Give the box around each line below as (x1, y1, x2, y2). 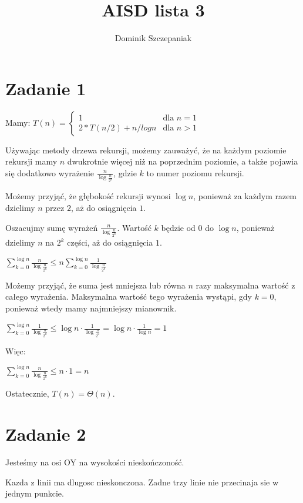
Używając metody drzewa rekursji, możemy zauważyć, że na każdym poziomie (5, 143, 287, 156)
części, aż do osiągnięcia (67, 236, 153, 249)
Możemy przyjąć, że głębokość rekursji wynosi (5, 190, 171, 202)
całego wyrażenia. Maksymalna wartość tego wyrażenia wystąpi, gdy (5, 290, 252, 303)
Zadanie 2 (5, 422, 86, 446)
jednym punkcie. (5, 487, 64, 499)
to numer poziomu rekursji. (146, 166, 244, 179)
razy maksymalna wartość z (196, 279, 295, 291)
